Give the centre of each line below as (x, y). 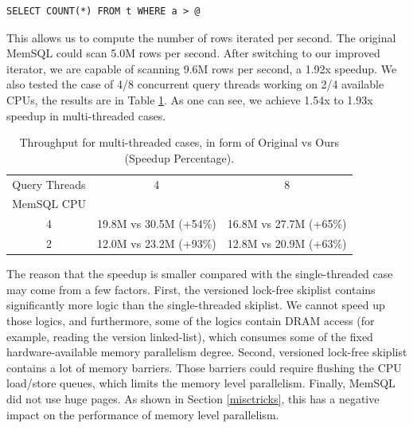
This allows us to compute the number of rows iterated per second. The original (201, 37)
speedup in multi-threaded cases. (86, 115)
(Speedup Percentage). (179, 157)
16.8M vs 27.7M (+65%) (287, 224)
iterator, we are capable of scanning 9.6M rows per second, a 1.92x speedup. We (202, 68)
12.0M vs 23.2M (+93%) (156, 243)
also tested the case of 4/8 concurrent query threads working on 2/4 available (195, 84)
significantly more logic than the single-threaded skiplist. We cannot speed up (196, 305)
